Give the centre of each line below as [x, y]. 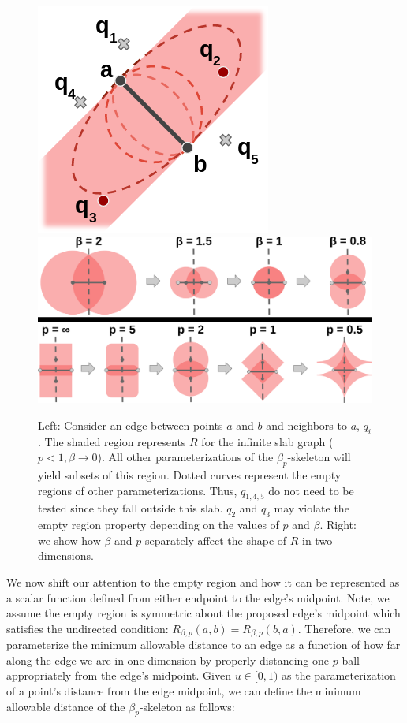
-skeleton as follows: [187, 706]
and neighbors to [306, 425]
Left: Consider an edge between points [131, 425]
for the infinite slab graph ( [267, 441]
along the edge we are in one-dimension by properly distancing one [168, 660]
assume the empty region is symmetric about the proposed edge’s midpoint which [203, 613]
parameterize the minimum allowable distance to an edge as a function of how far [203, 645]
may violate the [312, 508]
